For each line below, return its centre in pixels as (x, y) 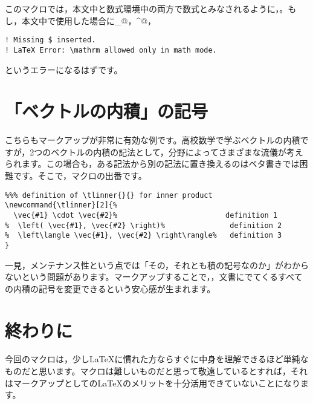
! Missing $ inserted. (50, 40)
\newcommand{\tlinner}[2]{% (61, 205)
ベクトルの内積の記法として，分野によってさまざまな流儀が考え (177, 151)
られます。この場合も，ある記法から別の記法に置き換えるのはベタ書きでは (152, 164)
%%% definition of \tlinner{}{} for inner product (109, 195)
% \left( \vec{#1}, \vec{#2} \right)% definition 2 (144, 225)
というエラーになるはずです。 (64, 69)
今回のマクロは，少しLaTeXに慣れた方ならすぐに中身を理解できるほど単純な (157, 359)
